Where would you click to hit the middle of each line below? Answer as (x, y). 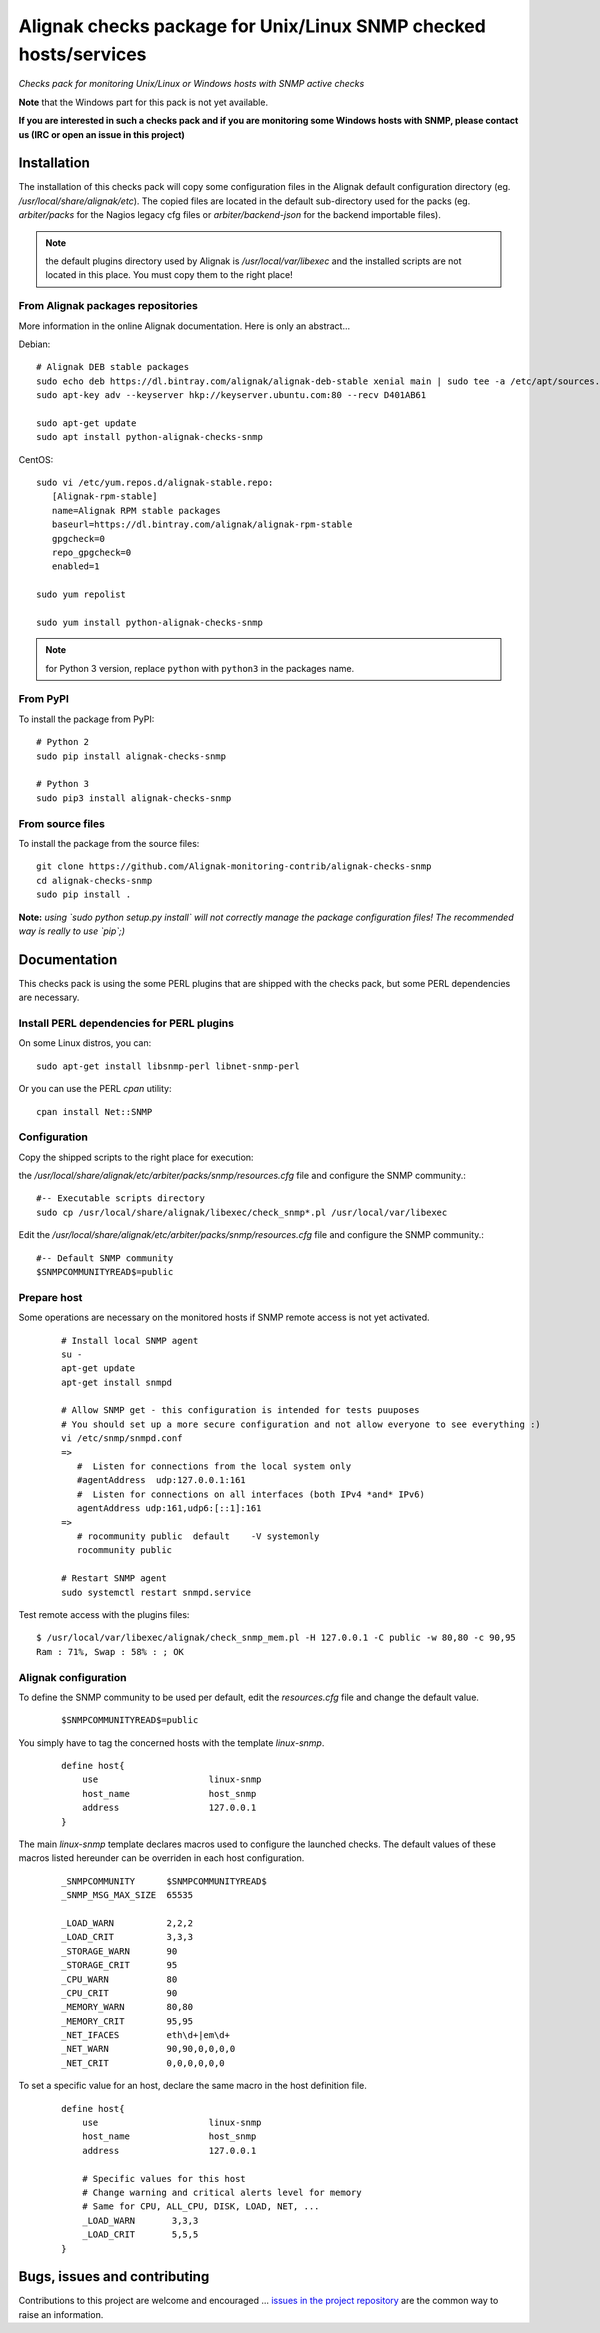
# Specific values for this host (164, 2178)
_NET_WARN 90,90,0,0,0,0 (148, 2049)
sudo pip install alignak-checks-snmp (131, 756)
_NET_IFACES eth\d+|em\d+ (145, 2035)
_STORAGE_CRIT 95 (119, 1965)
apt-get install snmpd (117, 1382)
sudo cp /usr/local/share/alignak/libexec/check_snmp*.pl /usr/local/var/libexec (242, 1212)
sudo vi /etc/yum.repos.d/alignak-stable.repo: (155, 483)
